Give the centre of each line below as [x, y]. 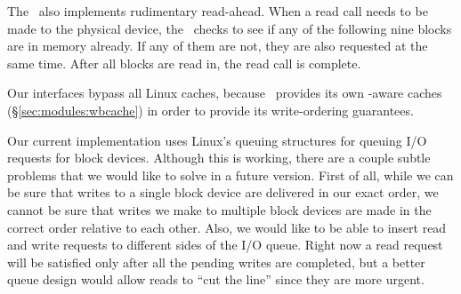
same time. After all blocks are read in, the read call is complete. [184, 63]
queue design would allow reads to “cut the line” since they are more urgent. [216, 279]
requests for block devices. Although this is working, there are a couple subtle [219, 158]
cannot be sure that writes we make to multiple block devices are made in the [219, 209]
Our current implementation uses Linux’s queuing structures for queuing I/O [217, 140]
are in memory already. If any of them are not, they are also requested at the [218, 46]
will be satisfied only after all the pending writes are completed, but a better [216, 262]
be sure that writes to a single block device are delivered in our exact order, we [223, 192]
